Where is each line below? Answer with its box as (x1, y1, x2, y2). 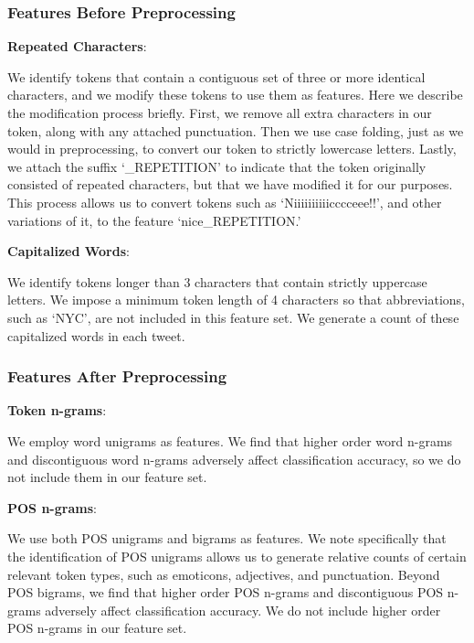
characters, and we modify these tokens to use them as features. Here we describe (7, 85, 463, 104)
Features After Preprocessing (7, 365, 227, 388)
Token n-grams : (7, 401, 107, 420)
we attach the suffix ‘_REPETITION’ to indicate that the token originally (7, 156, 427, 176)
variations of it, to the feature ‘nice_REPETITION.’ (7, 210, 301, 230)
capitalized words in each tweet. (7, 326, 185, 345)
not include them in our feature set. (7, 467, 207, 487)
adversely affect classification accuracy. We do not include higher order (45, 600, 441, 619)
